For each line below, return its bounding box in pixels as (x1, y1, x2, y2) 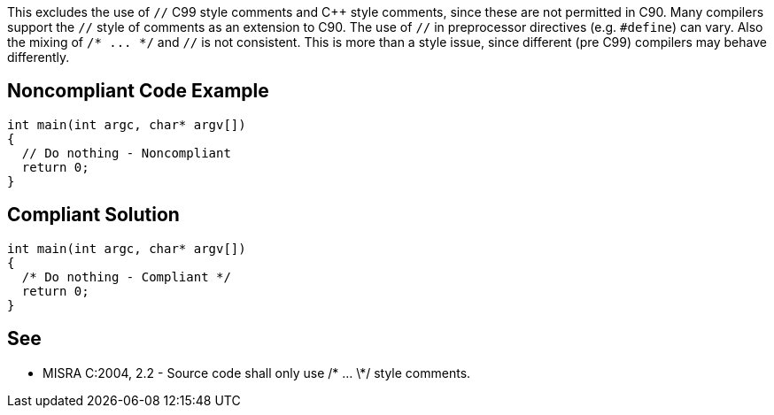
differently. (7, 50, 70, 65)
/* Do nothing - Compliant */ (21, 269, 231, 284)
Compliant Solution (7, 204, 180, 227)
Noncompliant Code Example (7, 80, 269, 103)
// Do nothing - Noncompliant (21, 145, 231, 160)
